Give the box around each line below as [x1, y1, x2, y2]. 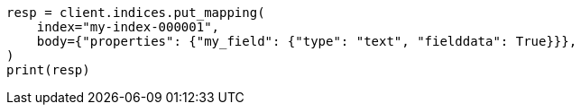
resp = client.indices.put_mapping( [6, 5, 265, 20]
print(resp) [6, 63, 90, 77]
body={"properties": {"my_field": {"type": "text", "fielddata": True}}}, [36, 34, 577, 48]
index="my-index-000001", [36, 20, 220, 34]
